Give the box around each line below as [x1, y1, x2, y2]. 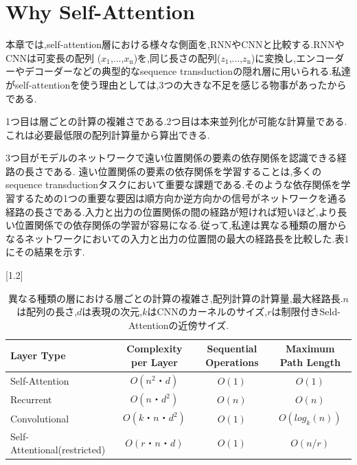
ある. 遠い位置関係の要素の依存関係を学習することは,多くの [53, 163, 322, 178]
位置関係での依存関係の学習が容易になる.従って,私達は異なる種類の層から [14, 218, 347, 232]
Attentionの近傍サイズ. [128, 317, 229, 332]
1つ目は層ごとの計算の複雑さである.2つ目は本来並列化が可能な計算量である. [5, 114, 347, 128]
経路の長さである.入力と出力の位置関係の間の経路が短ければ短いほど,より [5, 204, 338, 218]
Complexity [126, 341, 183, 356]
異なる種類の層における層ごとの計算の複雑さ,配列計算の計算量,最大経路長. [8, 291, 343, 305]
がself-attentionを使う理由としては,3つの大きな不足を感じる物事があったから [5, 77, 347, 91]
